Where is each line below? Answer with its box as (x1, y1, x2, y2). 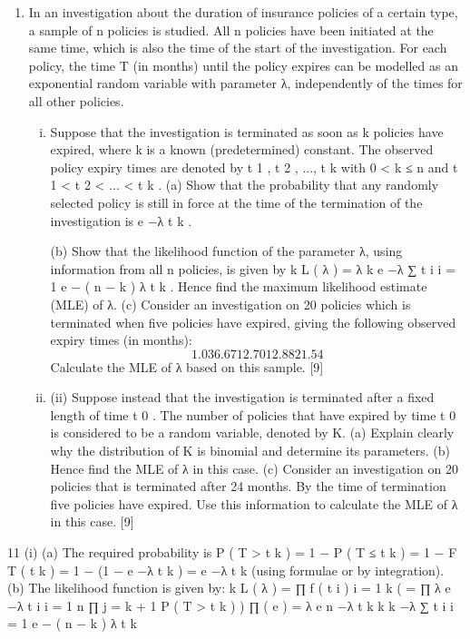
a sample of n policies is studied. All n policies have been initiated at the (28, 20, 434, 39)
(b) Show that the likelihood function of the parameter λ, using (50, 241, 403, 261)
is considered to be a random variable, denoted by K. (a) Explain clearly (50, 423, 455, 442)
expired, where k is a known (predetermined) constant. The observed (50, 140, 434, 159)
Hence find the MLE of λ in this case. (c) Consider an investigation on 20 (50, 458, 458, 477)
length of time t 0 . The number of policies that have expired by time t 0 (50, 405, 456, 424)
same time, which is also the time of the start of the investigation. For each (28, 38, 447, 57)
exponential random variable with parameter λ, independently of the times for (28, 74, 463, 93)
